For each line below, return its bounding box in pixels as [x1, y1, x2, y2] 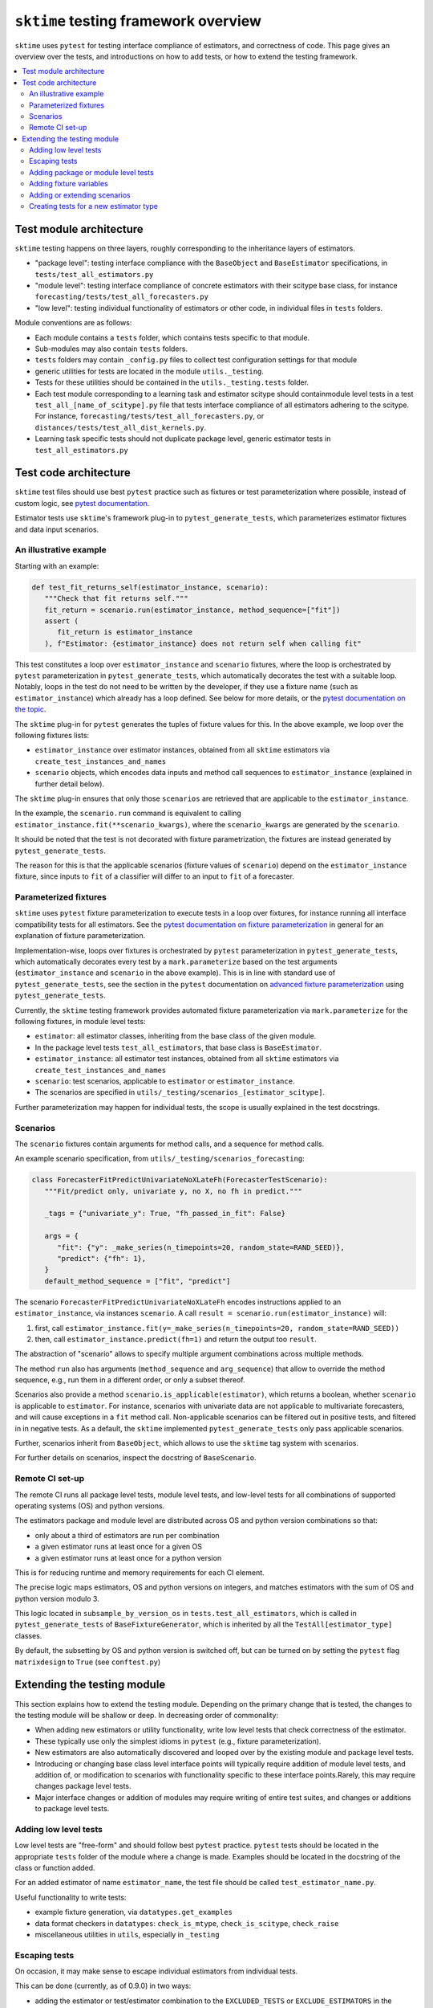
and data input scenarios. [14, 524, 99, 534]
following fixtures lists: [14, 731, 90, 741]
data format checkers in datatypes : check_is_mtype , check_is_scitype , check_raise [34, 1918, 339, 1928]
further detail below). [34, 779, 105, 789]
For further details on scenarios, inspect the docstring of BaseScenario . [14, 1453, 257, 1463]
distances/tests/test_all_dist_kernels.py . [34, 422, 207, 432]
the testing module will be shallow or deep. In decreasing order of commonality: [14, 1710, 279, 1720]
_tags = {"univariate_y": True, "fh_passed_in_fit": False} [44, 1209, 286, 1218]
